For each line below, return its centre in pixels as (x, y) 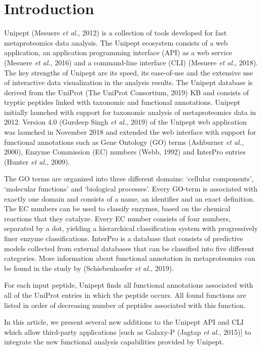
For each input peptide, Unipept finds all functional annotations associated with (129, 285)
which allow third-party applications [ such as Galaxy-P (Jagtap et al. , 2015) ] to (128, 332)
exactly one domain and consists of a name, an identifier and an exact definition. (129, 198)
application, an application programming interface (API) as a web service (118, 52)
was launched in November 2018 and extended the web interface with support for (130, 132)
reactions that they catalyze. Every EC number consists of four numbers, (118, 218)
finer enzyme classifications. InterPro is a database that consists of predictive (124, 238)
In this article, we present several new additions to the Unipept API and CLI (124, 322)
